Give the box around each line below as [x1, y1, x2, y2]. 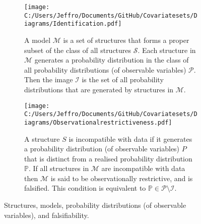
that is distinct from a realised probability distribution [24, 153, 192, 163]
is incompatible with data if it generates [69, 133, 192, 144]
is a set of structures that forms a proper [63, 34, 189, 45]
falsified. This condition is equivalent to [24, 183, 146, 193]
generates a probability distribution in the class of [34, 54, 189, 65]
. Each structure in [138, 44, 196, 55]
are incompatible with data [101, 163, 185, 174]
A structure [24, 133, 60, 144]
